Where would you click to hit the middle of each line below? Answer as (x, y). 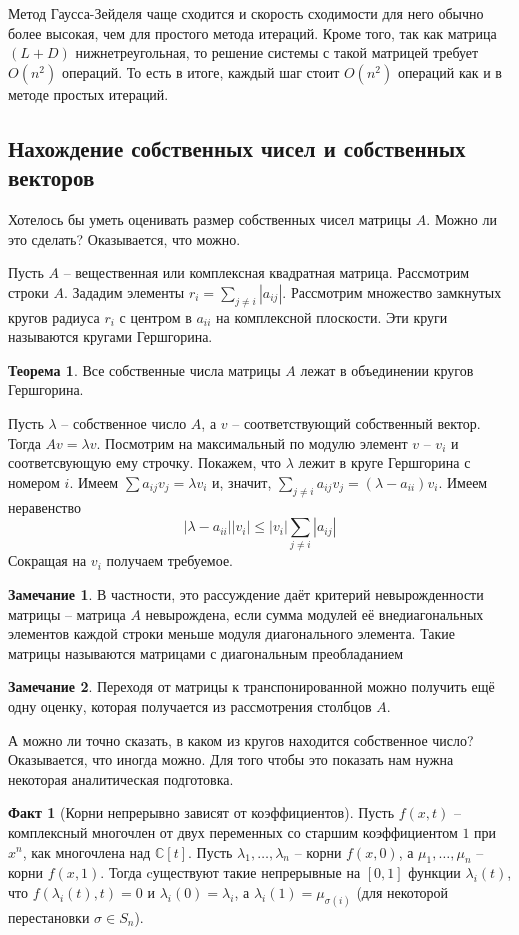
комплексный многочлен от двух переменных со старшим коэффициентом (233, 831)
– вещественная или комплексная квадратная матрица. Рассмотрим (266, 272)
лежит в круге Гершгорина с (384, 462)
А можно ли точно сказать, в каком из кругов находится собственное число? (241, 739)
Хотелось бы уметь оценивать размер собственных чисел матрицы (210, 218)
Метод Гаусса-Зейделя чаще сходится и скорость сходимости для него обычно (246, 13)
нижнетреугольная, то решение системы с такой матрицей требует (277, 52)
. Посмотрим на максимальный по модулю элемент (252, 442)
